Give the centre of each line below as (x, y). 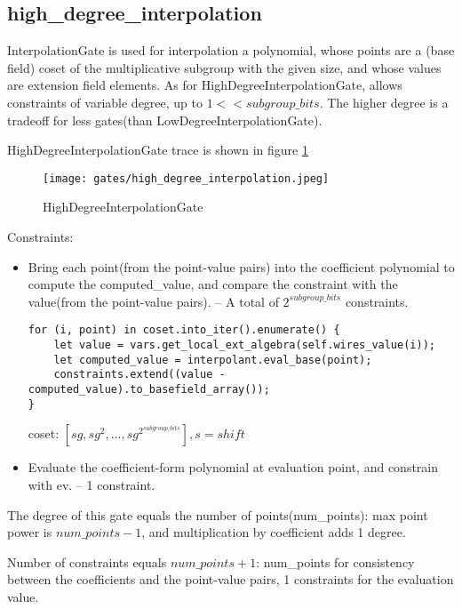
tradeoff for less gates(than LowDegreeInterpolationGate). (165, 120)
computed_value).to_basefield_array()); (149, 390)
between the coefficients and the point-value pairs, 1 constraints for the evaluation (231, 579)
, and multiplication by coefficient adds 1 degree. (274, 532)
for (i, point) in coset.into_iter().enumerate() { (184, 330)
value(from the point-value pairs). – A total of (153, 301)
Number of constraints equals (87, 561)
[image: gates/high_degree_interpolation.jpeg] (186, 178)
